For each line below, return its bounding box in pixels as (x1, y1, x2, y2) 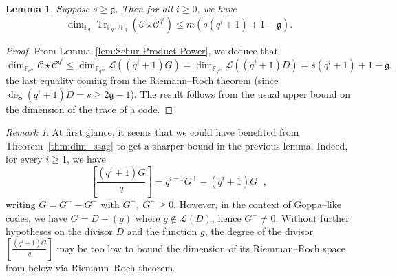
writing (6, 196, 36, 211)
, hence (211, 210, 242, 225)
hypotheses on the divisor (6, 224, 113, 238)
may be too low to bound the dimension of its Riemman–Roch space (56, 240, 345, 255)
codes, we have (6, 210, 67, 225)
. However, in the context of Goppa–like (173, 196, 341, 211)
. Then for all (115, 1, 173, 15)
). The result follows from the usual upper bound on (130, 86, 351, 101)
